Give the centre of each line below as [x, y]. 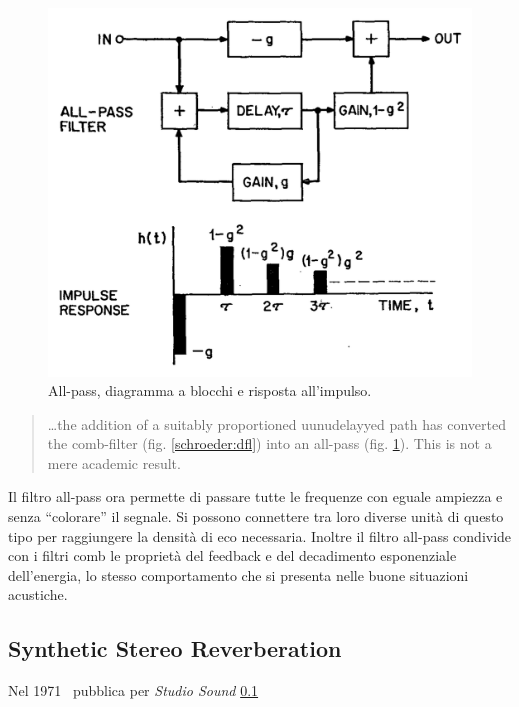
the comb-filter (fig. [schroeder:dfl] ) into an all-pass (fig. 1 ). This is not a [269, 443]
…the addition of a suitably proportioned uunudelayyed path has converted [276, 423]
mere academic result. [114, 462]
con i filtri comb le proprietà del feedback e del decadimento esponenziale [232, 555]
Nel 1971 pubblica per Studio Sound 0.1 [133, 690]
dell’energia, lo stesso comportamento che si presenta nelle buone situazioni [238, 574]
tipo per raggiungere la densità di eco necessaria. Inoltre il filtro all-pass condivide [260, 535]
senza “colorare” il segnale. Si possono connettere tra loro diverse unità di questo [256, 516]
